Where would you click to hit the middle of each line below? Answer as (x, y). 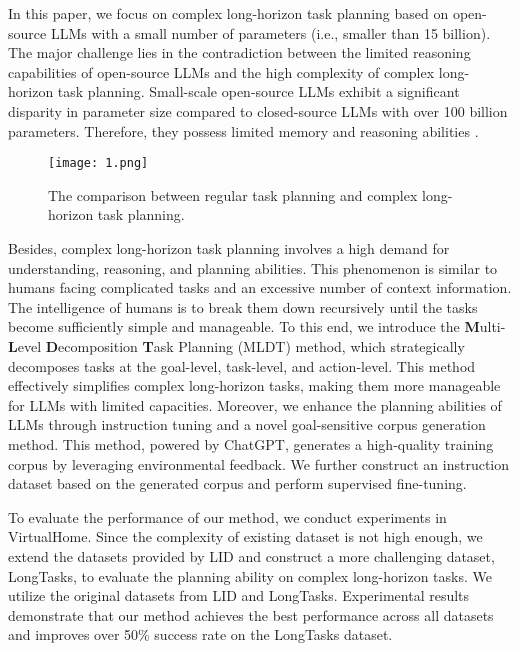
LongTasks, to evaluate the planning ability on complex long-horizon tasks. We (250, 575)
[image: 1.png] (98, 163)
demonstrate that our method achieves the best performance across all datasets (251, 614)
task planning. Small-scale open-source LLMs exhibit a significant (258, 91)
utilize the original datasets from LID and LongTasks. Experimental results (239, 595)
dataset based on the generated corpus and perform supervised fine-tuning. (237, 483)
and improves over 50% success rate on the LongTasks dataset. (200, 634)
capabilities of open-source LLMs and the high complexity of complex (221, 71)
